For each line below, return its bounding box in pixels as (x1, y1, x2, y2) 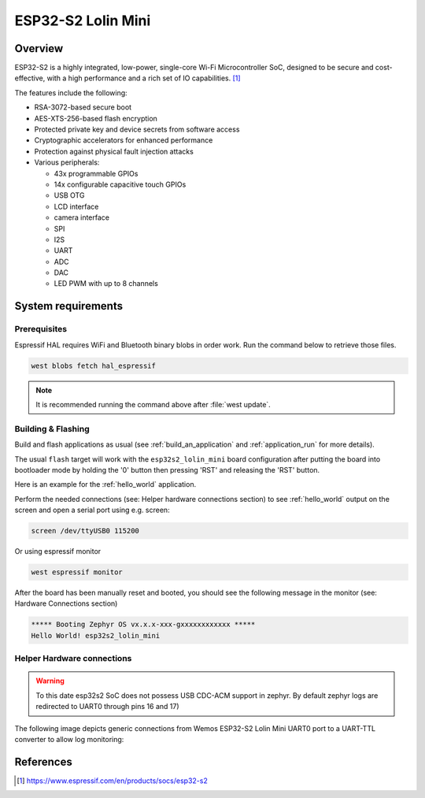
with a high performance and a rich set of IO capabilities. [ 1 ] (46, 73, 241, 83)
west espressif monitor (31, 568, 124, 577)
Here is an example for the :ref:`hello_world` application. (14, 480, 197, 489)
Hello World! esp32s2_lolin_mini (31, 631, 161, 640)
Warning (35, 676, 65, 685)
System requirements (14, 299, 124, 313)
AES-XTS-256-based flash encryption (34, 113, 157, 123)
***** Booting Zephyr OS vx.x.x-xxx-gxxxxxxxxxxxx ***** (31, 620, 256, 629)
